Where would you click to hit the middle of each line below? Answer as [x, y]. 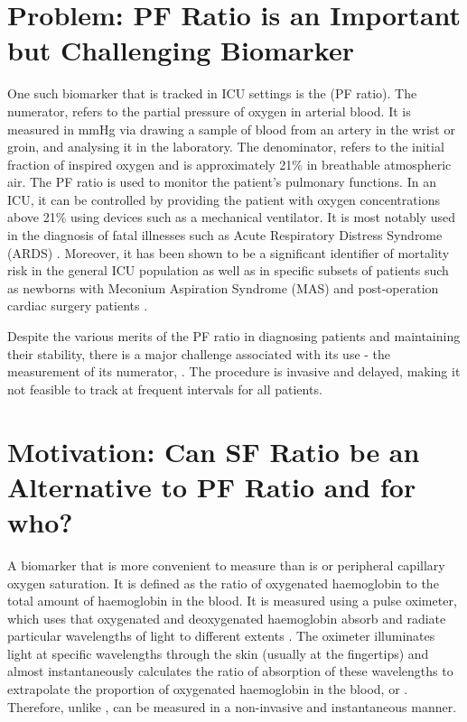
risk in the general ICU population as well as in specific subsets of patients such [228, 270]
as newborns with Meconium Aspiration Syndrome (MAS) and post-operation [223, 287]
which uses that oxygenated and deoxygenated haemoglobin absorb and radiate [227, 618]
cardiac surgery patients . [78, 305]
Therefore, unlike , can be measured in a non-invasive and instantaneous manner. [232, 706]
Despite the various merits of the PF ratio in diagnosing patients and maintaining [234, 336]
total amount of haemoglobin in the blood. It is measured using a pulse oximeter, [232, 601]
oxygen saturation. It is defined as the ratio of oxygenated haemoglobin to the [223, 583]
